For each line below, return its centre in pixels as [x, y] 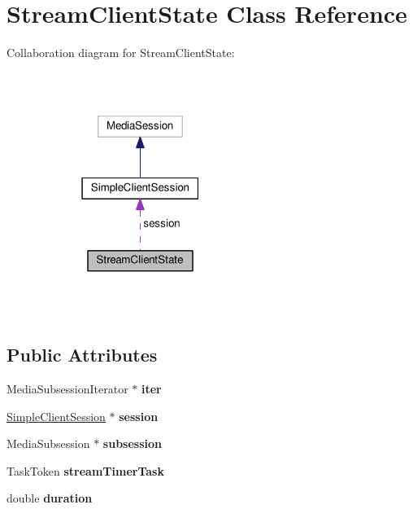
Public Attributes [82, 355]
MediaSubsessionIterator [67, 389]
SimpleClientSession [56, 416]
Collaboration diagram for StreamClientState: [121, 53]
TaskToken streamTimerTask [85, 470]
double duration [50, 498]
